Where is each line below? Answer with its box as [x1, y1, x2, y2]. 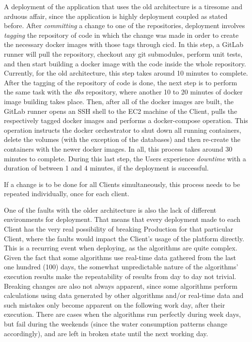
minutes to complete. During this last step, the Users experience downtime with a [4, 153, 246, 163]
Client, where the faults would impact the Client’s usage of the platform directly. [4, 233, 244, 243]
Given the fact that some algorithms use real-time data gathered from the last [4, 252, 236, 262]
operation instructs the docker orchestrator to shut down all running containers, [4, 124, 241, 135]
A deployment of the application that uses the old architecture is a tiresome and [4, 1, 242, 11]
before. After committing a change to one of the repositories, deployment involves [4, 20, 245, 31]
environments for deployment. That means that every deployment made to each [4, 214, 240, 224]
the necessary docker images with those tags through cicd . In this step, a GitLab [4, 39, 244, 49]
